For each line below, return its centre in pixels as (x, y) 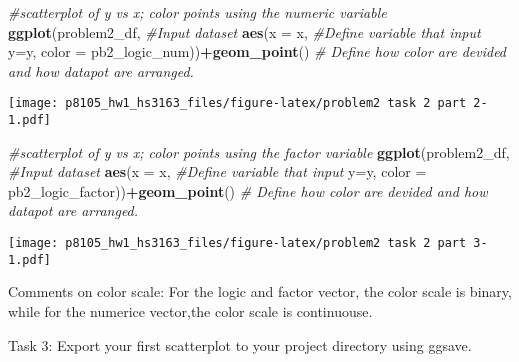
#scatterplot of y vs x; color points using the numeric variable (197, 12)
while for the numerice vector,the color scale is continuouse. (190, 310)
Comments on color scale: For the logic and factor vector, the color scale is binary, (260, 291)
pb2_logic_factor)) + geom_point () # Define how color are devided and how (248, 190)
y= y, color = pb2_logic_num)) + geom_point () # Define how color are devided (257, 51)
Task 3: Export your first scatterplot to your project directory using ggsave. (240, 344)
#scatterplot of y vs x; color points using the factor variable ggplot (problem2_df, (259, 151)
